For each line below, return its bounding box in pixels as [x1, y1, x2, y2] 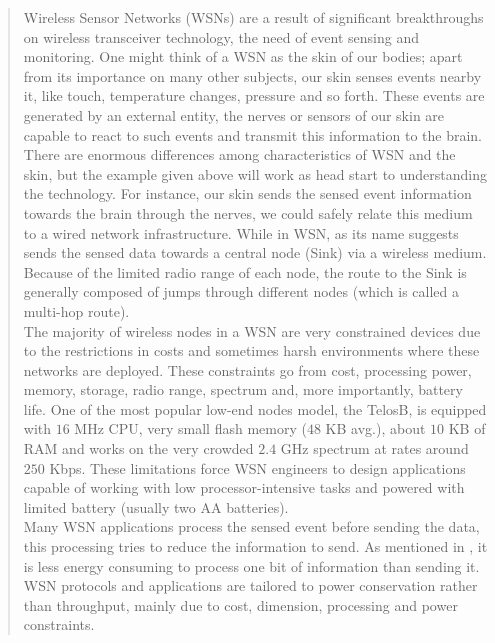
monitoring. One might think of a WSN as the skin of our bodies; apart [23, 46, 463, 67]
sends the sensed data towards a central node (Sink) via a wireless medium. [23, 242, 487, 263]
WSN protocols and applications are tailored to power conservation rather [23, 575, 478, 596]
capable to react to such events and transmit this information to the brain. [23, 124, 482, 145]
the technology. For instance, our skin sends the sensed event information [23, 183, 472, 204]
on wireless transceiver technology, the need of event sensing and [23, 26, 419, 47]
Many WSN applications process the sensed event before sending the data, [23, 516, 480, 537]
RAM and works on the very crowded [23, 438, 254, 459]
